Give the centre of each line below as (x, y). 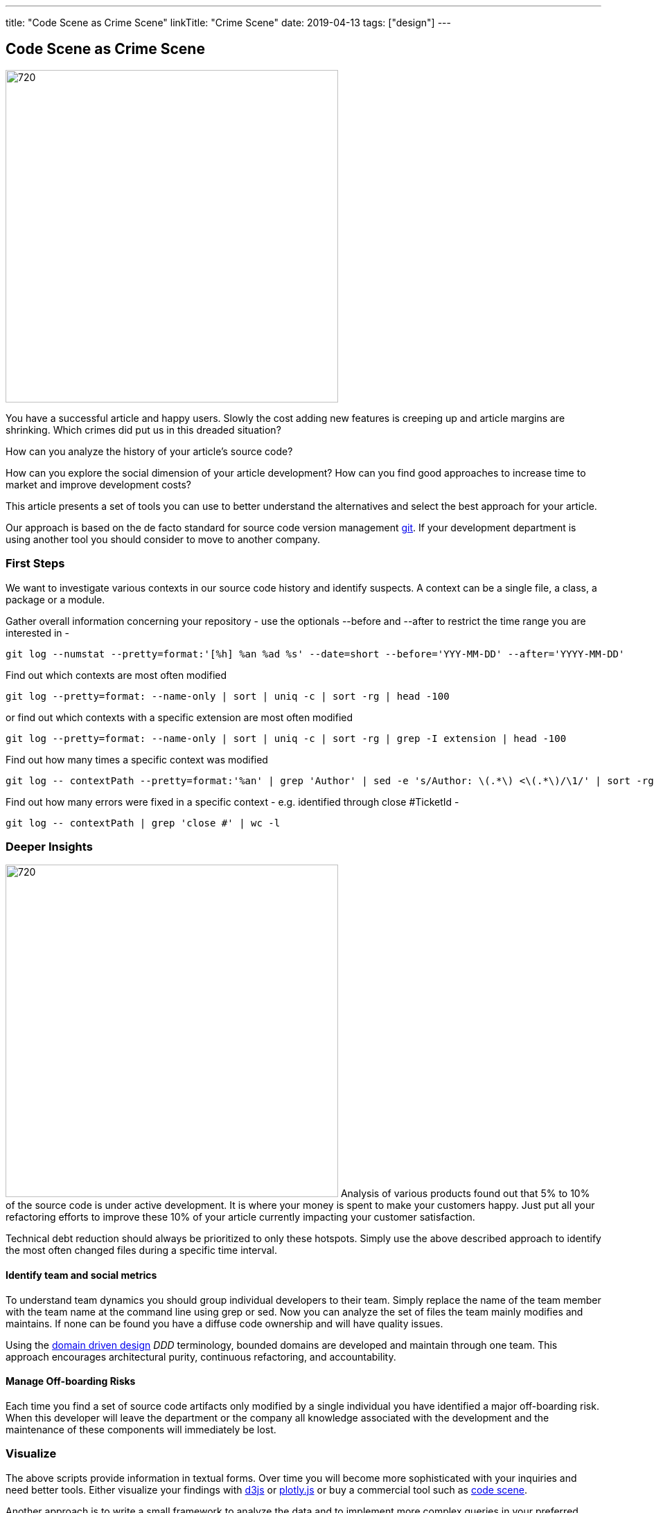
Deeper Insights (49, 846)
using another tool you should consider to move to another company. (163, 539)
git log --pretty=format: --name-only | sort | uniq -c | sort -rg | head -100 (228, 696)
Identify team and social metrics (81, 1275)
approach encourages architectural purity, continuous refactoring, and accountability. (201, 1356)
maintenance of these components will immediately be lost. (141, 1429)
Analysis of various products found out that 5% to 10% (465, 1194)
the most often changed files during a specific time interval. (141, 1250)
